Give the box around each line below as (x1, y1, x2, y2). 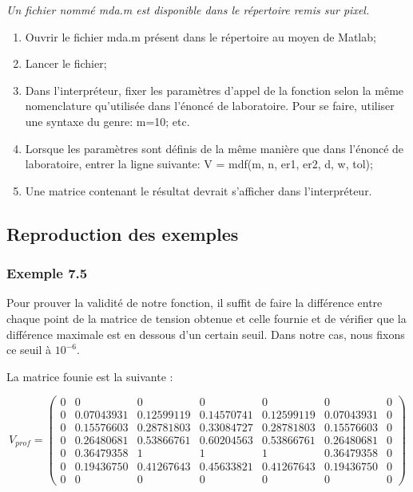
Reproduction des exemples (6, 221, 239, 246)
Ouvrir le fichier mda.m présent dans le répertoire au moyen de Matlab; (25, 28, 376, 45)
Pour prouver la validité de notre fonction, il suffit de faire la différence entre (6, 294, 383, 311)
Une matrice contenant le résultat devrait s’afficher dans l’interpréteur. (25, 182, 372, 199)
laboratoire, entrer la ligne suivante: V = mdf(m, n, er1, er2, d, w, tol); (25, 155, 373, 172)
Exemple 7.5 (6, 263, 88, 283)
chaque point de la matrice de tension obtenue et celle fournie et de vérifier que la (6, 309, 407, 326)
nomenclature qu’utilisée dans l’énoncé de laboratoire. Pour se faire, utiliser (25, 97, 395, 114)
